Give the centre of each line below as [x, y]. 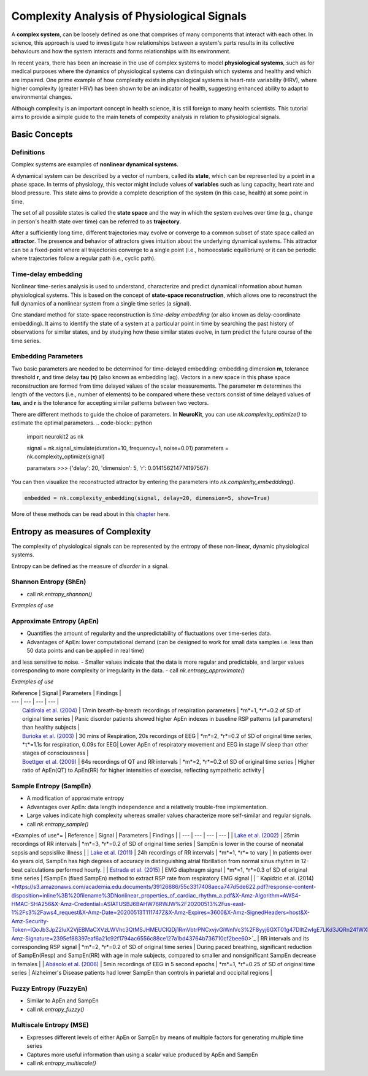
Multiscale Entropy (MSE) [50, 1025]
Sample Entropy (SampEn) [51, 786]
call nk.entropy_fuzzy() [56, 1009]
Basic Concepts [42, 134]
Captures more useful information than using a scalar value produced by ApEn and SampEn [142, 1055]
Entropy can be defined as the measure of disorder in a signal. [90, 566]
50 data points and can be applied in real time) [85, 651]
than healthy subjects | [51, 728]
